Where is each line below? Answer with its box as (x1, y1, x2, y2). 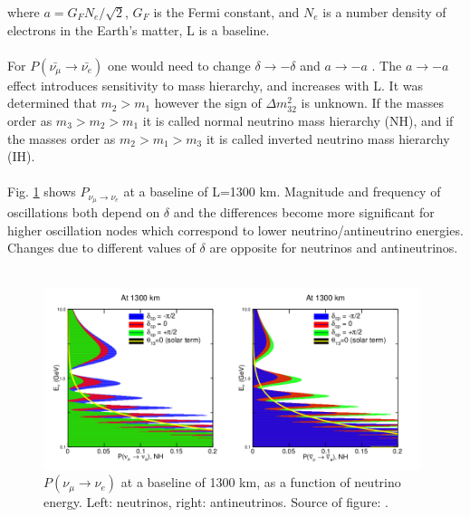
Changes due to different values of (7, 238, 196, 257)
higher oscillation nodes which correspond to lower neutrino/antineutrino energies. (7, 220, 464, 239)
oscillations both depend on (7, 203, 160, 222)
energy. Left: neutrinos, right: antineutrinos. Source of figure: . (43, 493, 388, 512)
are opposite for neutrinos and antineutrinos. (209, 238, 458, 257)
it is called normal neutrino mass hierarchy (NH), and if (142, 110, 454, 129)
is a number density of (322, 3, 446, 21)
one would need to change (107, 55, 251, 74)
